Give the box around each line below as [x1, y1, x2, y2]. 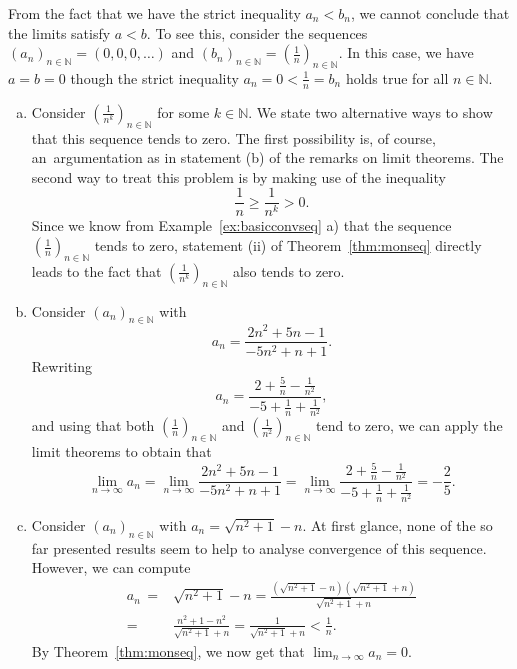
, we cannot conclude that [350, 3, 510, 23]
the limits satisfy [8, 22, 111, 43]
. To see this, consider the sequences [146, 22, 368, 43]
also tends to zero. [233, 260, 345, 281]
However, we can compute [31, 557, 191, 578]
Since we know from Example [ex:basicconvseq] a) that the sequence [31, 215, 452, 236]
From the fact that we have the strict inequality [8, 3, 301, 23]
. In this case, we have [338, 42, 474, 63]
